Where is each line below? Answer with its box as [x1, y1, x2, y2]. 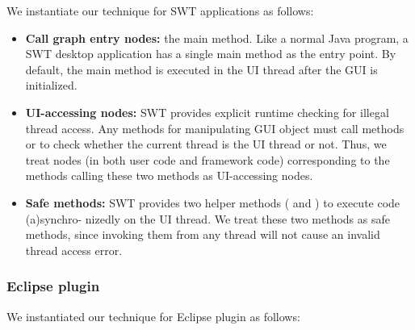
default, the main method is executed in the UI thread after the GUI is [25, 61, 378, 77]
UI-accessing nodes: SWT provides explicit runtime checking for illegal [25, 103, 389, 120]
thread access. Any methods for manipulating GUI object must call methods [25, 119, 405, 136]
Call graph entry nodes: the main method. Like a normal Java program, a [25, 29, 409, 46]
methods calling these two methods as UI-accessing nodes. [25, 167, 313, 184]
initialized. [25, 77, 78, 94]
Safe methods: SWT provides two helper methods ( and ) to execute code [25, 194, 400, 211]
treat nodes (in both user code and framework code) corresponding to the [25, 151, 390, 168]
